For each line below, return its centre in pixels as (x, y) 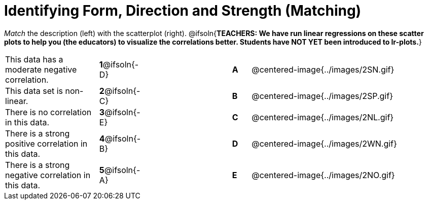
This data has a (34, 59)
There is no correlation (48, 112)
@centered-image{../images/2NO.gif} (323, 175)
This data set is (34, 91)
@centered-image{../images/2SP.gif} (322, 96)
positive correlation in (46, 143)
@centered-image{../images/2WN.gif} (324, 143)
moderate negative (41, 69)
